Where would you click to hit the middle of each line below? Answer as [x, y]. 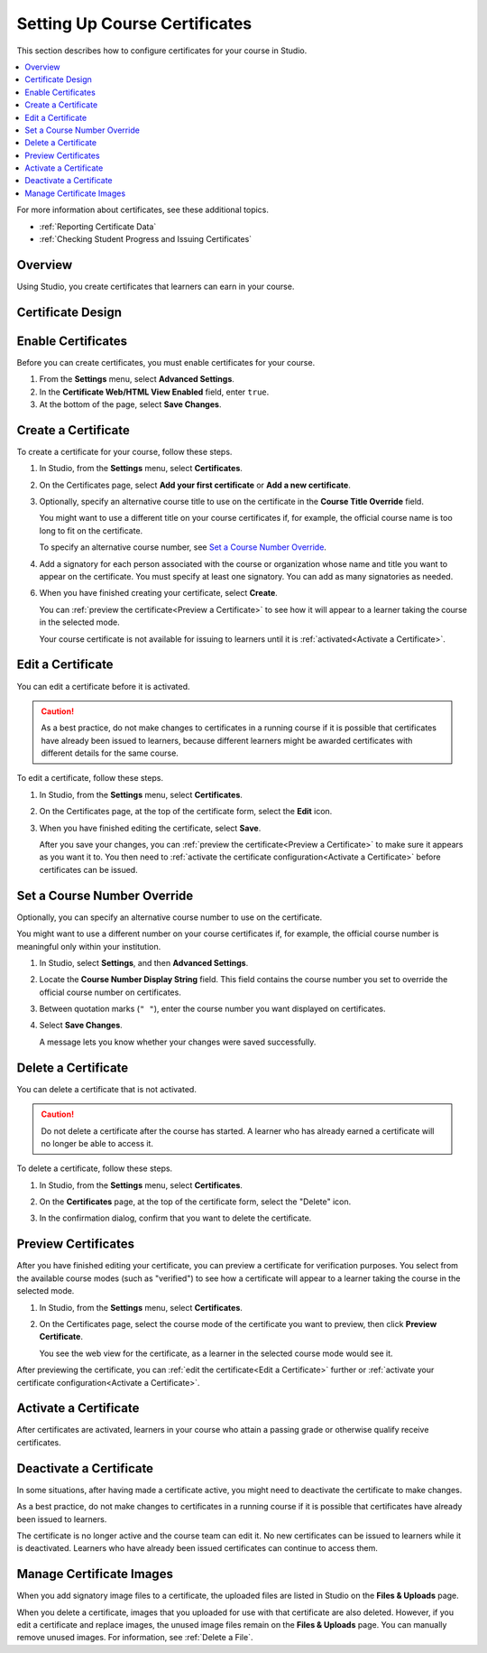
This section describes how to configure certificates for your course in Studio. [162, 51]
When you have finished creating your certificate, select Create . [159, 593]
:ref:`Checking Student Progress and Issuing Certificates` [146, 239]
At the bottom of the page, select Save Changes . [130, 404]
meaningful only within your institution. [89, 946]
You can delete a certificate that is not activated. [107, 1089]
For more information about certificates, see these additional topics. [143, 210]
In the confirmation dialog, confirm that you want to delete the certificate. [175, 1218]
